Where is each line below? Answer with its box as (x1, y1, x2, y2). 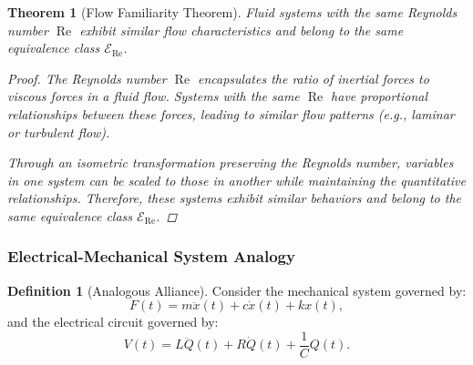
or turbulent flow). (7, 122, 110, 141)
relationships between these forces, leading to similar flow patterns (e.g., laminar (7, 104, 455, 123)
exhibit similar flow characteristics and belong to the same (79, 20, 404, 39)
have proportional (331, 86, 428, 106)
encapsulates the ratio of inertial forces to (197, 68, 429, 87)
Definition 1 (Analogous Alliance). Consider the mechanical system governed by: (7, 280, 467, 299)
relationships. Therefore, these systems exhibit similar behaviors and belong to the (7, 188, 462, 208)
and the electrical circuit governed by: (7, 312, 219, 331)
